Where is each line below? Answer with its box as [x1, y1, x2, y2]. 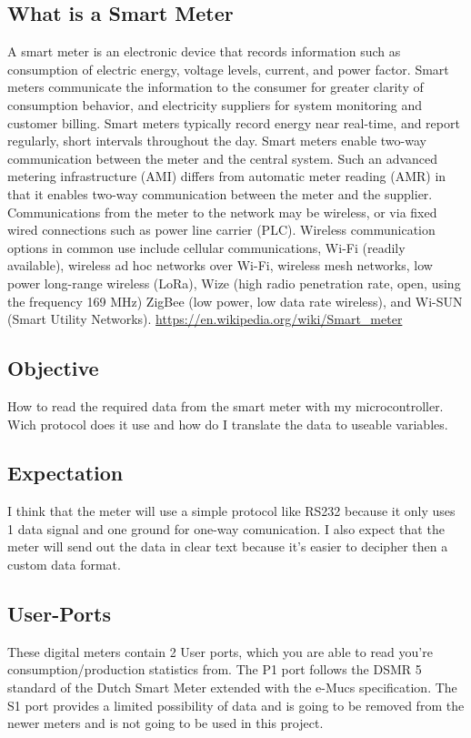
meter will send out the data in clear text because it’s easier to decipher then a [7, 537, 448, 556]
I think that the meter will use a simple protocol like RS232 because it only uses [7, 501, 456, 521]
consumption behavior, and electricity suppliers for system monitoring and [7, 95, 423, 114]
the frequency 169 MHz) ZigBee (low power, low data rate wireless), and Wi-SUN [7, 291, 463, 310]
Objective [7, 354, 99, 382]
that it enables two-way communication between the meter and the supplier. [7, 184, 433, 203]
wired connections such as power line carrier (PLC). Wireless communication [7, 220, 436, 239]
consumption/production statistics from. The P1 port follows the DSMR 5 [7, 660, 422, 679]
